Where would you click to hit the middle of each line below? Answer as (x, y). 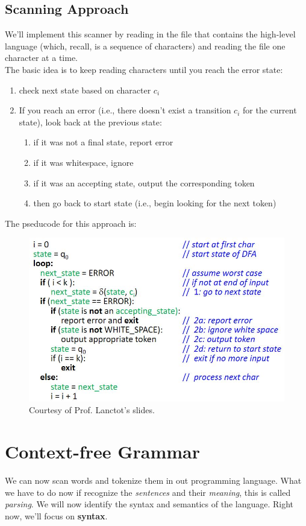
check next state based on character (85, 90)
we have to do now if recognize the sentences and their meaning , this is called (148, 492)
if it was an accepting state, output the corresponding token (144, 182)
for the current (270, 110)
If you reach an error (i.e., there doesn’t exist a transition (125, 110)
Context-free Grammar (103, 452)
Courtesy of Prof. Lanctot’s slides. (92, 410)
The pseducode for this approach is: (71, 223)
